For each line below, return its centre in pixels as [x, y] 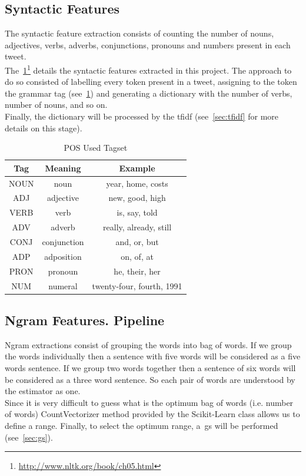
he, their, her [137, 271]
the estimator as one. [43, 391]
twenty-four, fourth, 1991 [137, 285]
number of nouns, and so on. [56, 105]
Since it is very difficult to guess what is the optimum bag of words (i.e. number [149, 402]
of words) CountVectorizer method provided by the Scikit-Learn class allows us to [152, 414]
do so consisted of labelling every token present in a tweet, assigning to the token [151, 82]
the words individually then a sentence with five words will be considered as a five [153, 356]
